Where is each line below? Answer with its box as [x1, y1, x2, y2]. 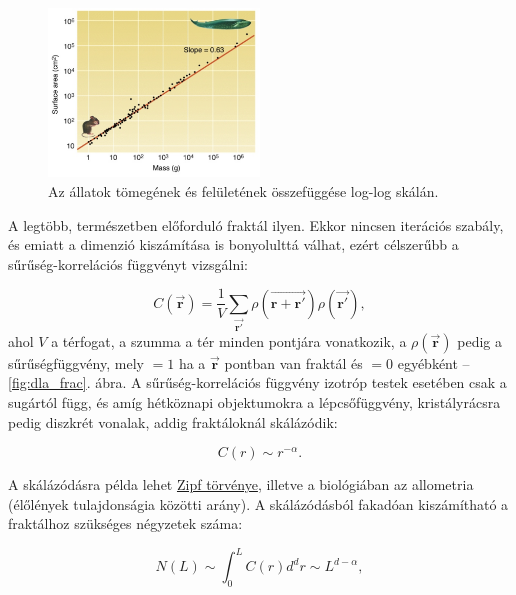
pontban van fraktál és [224, 352, 363, 373]
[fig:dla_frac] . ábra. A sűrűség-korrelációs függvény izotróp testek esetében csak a [8, 372, 507, 393]
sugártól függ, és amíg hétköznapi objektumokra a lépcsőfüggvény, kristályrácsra [8, 392, 501, 412]
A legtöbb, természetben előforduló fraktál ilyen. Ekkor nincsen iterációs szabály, [8, 214, 504, 235]
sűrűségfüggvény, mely [8, 352, 144, 373]
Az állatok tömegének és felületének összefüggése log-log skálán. [48, 181, 439, 202]
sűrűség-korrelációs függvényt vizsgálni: [8, 253, 248, 274]
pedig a [457, 330, 502, 351]
